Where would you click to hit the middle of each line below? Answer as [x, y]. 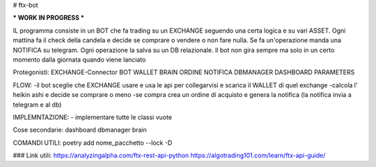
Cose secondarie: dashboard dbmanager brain [80, 130]
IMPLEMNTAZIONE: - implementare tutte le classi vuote [93, 117]
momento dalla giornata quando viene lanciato [79, 60]
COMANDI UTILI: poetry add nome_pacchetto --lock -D [93, 143]
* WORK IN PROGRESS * [49, 18]
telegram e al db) [37, 105]
